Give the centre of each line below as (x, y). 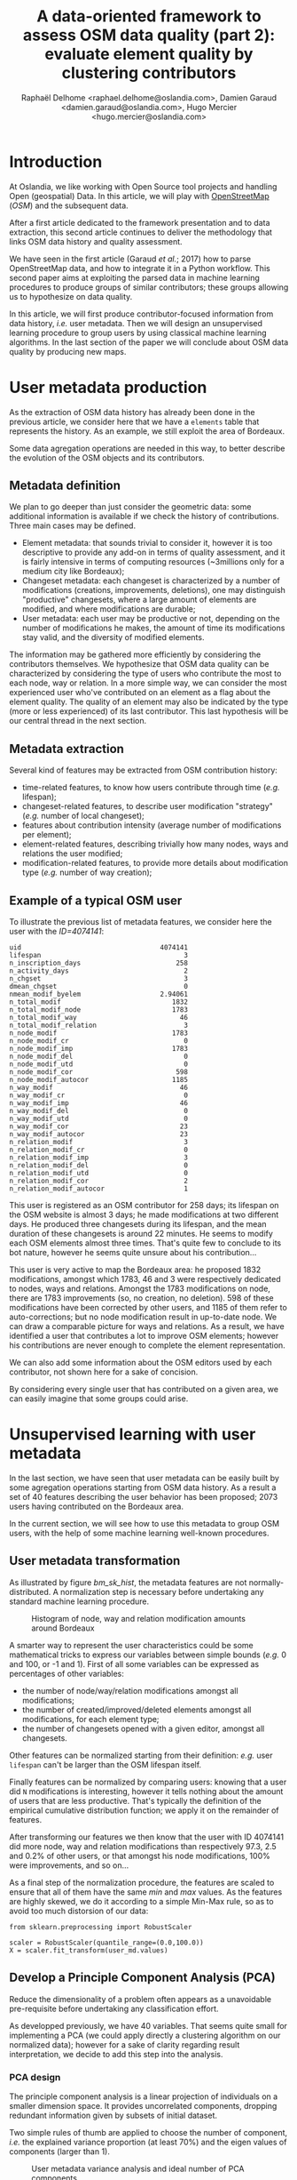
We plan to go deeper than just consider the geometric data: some (130, 507)
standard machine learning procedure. (79, 1601)
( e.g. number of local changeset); (83, 816)
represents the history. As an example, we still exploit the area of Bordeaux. (147, 431)
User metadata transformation (95, 1561)
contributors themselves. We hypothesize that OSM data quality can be (139, 664)
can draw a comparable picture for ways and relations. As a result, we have (147, 1326)
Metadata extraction (66, 749)
